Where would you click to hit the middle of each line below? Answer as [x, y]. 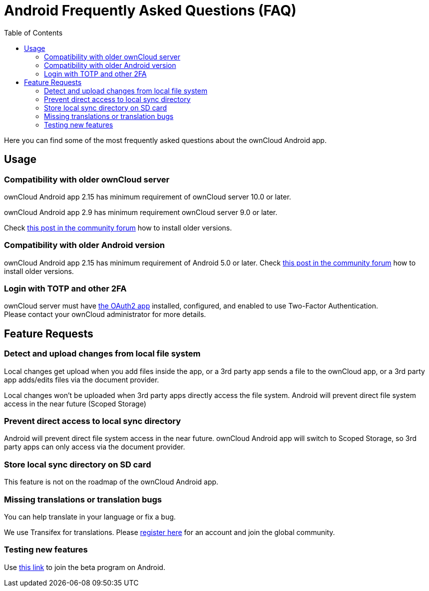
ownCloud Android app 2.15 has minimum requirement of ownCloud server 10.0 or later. [148, 196]
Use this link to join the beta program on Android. [85, 567]
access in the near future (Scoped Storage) [75, 403]
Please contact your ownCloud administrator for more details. [105, 314]
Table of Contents [33, 32]
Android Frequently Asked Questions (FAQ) [150, 10]
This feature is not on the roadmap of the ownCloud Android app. [111, 482]
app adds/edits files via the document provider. [82, 379]
